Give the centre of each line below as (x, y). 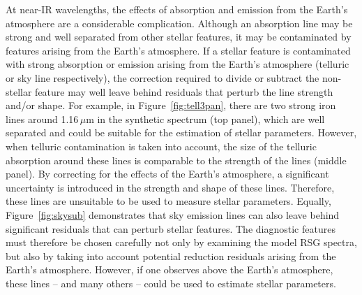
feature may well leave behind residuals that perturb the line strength (184, 91)
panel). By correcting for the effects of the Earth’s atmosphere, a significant (167, 174)
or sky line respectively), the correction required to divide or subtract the (163, 77)
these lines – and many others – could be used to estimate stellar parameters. (171, 283)
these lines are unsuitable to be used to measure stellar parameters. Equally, (168, 201)
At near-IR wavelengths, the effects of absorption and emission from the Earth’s (177, 9)
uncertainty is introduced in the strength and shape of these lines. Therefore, (170, 187)
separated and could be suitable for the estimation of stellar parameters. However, (181, 132)
